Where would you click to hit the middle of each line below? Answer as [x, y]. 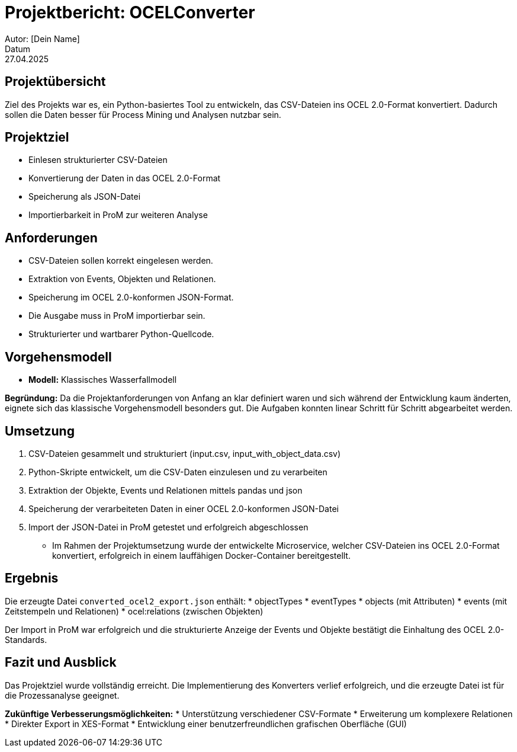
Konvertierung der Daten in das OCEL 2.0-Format [125, 178]
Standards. [26, 639]
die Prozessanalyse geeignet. [62, 695]
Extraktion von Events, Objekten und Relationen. [122, 279]
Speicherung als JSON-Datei [85, 197]
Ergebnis [32, 578]
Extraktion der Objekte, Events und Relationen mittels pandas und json [166, 490]
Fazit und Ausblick [61, 663]
